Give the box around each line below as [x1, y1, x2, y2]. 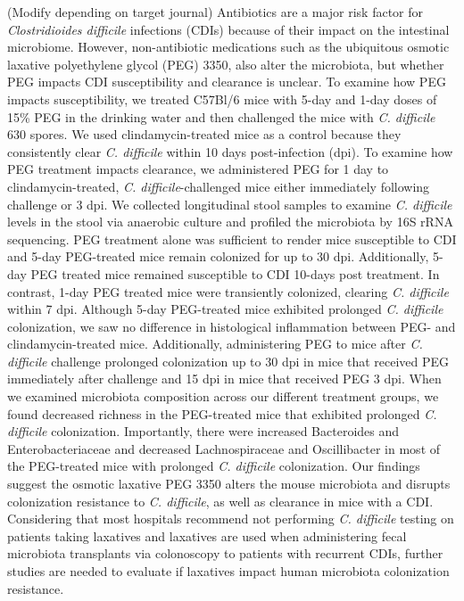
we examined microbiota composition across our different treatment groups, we [7, 387, 439, 406]
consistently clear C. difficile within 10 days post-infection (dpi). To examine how [7, 142, 453, 161]
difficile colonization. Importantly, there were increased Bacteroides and [7, 422, 400, 440]
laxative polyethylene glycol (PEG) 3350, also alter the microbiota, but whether [7, 54, 444, 73]
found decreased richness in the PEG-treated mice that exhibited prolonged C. [7, 404, 437, 423]
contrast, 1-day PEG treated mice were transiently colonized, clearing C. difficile [7, 282, 449, 300]
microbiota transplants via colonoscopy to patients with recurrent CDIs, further [7, 544, 443, 563]
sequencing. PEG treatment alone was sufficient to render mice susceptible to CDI [7, 229, 457, 248]
